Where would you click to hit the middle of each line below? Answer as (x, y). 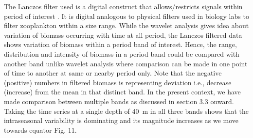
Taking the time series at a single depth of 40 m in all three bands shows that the (126, 111)
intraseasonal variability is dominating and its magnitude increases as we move (121, 120)
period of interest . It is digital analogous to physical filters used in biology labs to (126, 16)
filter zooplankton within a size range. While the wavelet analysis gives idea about (126, 25)
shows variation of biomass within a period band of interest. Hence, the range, (120, 44)
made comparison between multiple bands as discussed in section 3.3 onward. (119, 101)
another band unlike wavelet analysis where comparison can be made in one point (126, 63)
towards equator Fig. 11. (40, 130)
